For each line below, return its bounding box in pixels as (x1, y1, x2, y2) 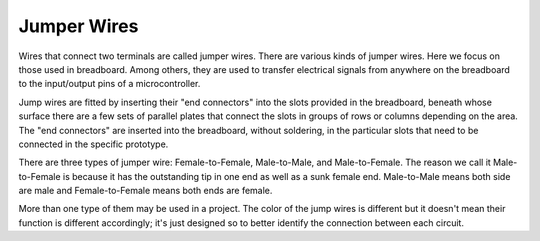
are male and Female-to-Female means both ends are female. (18, 185, 273, 197)
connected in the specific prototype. (18, 138, 169, 150)
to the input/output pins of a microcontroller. (18, 78, 201, 90)
